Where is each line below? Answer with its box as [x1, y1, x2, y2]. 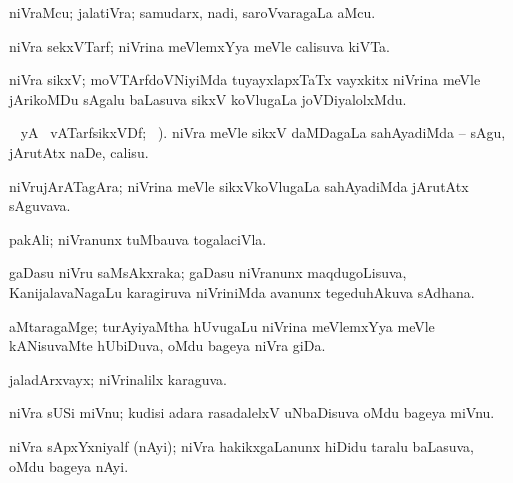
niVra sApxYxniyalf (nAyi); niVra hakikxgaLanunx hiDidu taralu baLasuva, [9, 435, 474, 456]
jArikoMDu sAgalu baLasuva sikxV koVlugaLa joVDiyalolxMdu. [9, 88, 407, 109]
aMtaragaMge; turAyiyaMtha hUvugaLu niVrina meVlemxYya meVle [9, 315, 435, 336]
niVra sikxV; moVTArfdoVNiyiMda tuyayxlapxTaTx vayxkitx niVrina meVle [9, 69, 481, 90]
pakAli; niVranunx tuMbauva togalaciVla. [9, 228, 267, 249]
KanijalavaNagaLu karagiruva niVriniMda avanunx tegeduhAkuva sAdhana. [9, 281, 475, 302]
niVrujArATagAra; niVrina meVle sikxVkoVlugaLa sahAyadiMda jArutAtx [9, 175, 469, 196]
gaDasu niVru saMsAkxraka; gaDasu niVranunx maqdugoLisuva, [9, 262, 407, 283]
